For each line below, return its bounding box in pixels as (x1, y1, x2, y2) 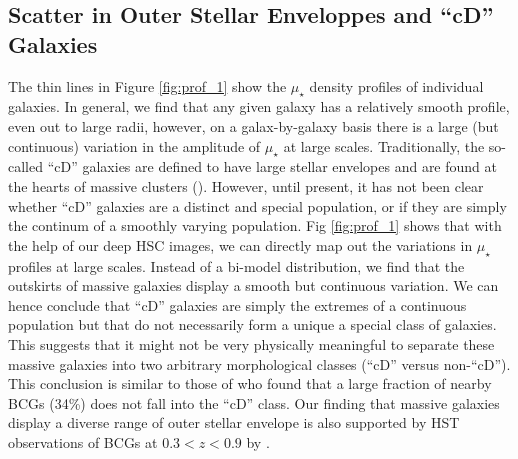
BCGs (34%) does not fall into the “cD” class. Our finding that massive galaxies (8, 392, 500, 413)
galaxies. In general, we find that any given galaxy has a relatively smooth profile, (8, 96, 510, 117)
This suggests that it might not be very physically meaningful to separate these (8, 333, 495, 354)
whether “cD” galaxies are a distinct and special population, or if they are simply (8, 195, 507, 216)
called (8, 156, 43, 177)
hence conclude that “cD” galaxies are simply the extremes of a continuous (8, 294, 467, 315)
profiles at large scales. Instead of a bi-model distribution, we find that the (8, 255, 465, 276)
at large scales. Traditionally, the (283, 135, 485, 156)
